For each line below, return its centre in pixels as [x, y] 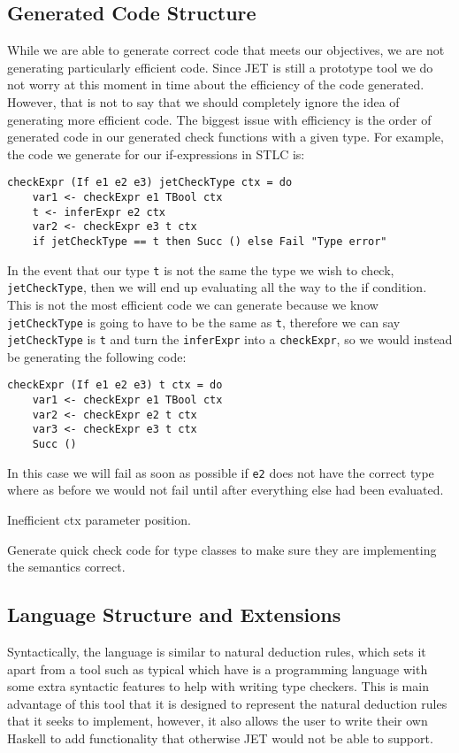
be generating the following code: [97, 356]
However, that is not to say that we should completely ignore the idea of [203, 101]
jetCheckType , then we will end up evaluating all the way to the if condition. [217, 287]
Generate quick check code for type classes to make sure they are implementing [222, 549]
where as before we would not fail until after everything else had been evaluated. [226, 490]
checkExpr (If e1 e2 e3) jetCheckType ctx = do [150, 183]
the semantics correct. [66, 567]
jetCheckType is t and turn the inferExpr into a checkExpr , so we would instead [230, 339]
